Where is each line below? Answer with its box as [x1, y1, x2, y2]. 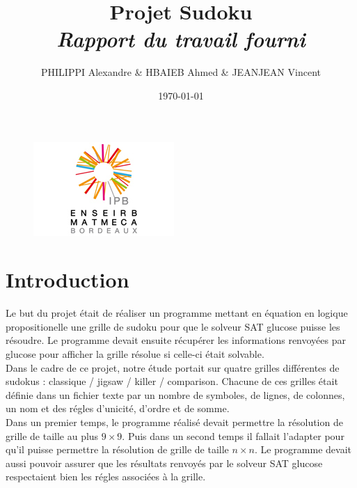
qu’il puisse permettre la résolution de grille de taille [6, 442, 229, 457]
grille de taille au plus [6, 428, 99, 443]
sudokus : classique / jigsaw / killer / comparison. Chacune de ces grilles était [6, 374, 338, 388]
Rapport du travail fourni [56, 24, 306, 54]
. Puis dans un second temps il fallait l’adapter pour [122, 428, 344, 443]
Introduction [6, 265, 129, 294]
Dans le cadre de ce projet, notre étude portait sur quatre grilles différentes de [6, 360, 340, 375]
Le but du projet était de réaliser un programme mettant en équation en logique [6, 306, 348, 320]
